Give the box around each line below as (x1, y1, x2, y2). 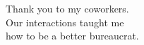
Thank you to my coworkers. (6, 1, 129, 15)
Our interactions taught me (6, 15, 124, 29)
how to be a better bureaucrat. (6, 28, 139, 43)
